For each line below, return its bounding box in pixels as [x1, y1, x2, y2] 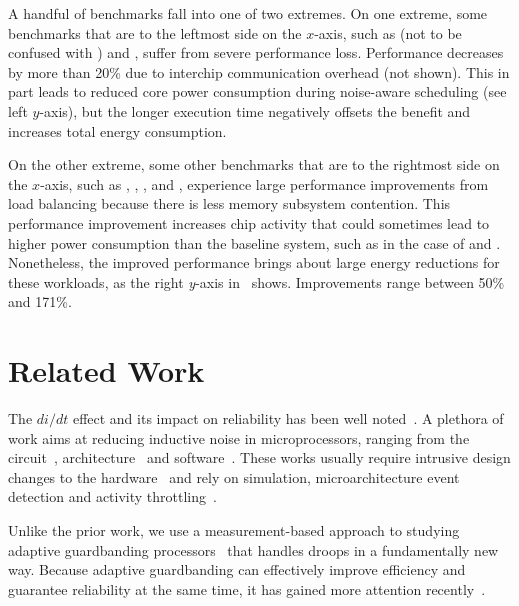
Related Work [8, 350, 205, 391]
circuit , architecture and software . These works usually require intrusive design [8, 447, 511, 468]
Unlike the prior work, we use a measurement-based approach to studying [8, 520, 460, 540]
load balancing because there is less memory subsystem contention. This [8, 193, 451, 214]
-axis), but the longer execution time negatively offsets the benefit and [39, 100, 471, 121]
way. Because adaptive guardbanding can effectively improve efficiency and [8, 559, 466, 580]
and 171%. [8, 291, 72, 312]
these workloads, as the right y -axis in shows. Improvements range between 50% [8, 271, 505, 292]
